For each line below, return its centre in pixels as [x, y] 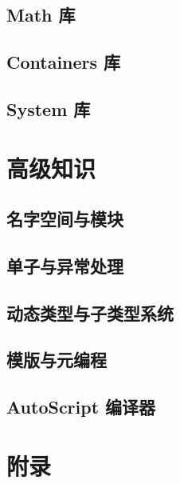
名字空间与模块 [65, 219]
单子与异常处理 [65, 265]
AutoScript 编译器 [81, 407]
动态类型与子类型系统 [90, 312]
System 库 [49, 108]
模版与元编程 [57, 360]
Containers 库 [64, 62]
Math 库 [41, 15]
